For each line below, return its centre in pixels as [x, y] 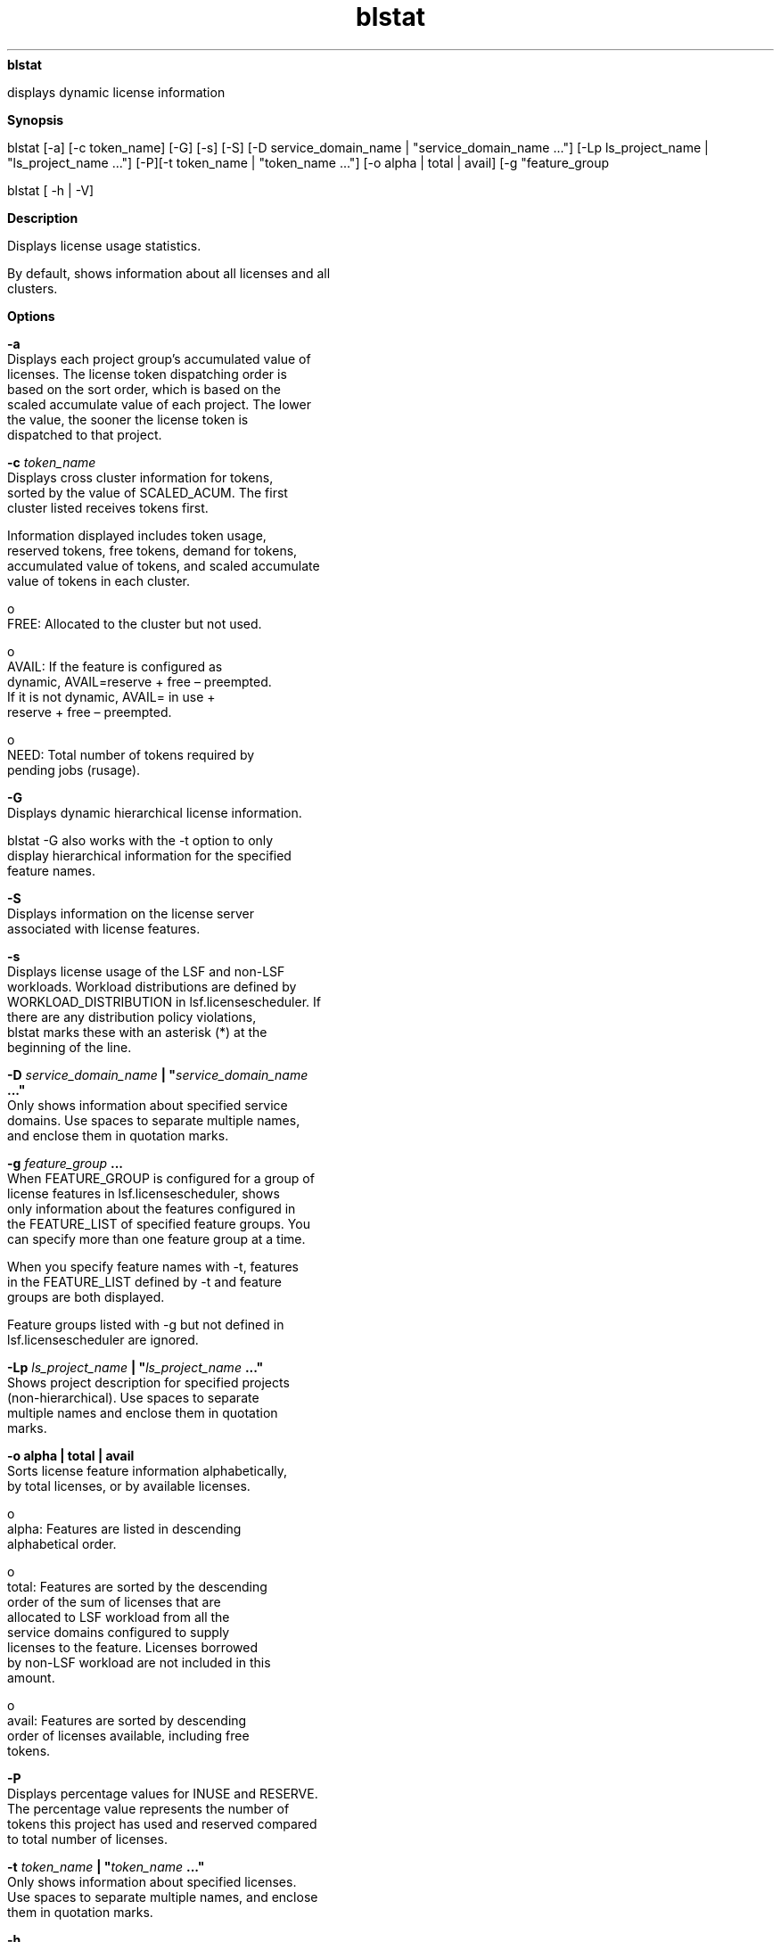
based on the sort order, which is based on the [144, 389]
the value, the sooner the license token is [128, 419]
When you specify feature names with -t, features [153, 1266]
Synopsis [36, 119]
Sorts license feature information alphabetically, [148, 1470]
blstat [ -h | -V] [51, 190]
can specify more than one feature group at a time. [156, 1238]
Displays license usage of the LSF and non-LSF [146, 971]
